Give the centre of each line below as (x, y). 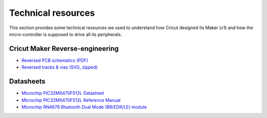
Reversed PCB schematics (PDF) (55, 60)
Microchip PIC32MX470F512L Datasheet (63, 93)
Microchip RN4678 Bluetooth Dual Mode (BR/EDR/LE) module (84, 107)
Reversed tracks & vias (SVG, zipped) (60, 67)
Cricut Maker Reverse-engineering (64, 49)
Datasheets (27, 81)
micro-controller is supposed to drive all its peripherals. (66, 34)
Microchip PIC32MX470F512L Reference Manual (71, 100)
